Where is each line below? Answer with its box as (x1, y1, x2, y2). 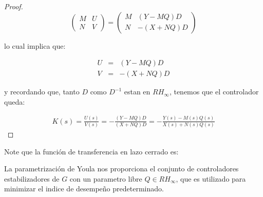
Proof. (4, 1, 23, 11)
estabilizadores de (4, 173, 60, 184)
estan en (124, 86, 151, 97)
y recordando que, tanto (4, 86, 80, 97)
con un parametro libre (69, 173, 142, 184)
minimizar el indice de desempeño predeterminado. (4, 183, 164, 194)
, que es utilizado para (176, 173, 246, 184)
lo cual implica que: (4, 40, 66, 51)
